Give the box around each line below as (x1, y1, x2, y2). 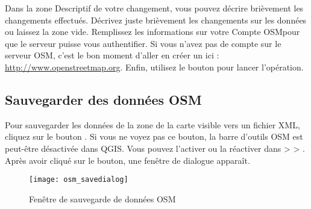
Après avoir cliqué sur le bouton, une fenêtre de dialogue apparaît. (5, 154, 250, 166)
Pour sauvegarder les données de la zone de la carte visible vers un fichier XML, (5, 118, 300, 131)
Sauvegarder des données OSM (5, 90, 202, 108)
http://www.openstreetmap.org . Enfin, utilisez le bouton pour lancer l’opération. (5, 60, 304, 73)
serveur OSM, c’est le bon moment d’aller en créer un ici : (5, 49, 219, 61)
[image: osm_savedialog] (29, 175, 128, 184)
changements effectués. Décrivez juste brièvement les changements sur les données (5, 13, 307, 26)
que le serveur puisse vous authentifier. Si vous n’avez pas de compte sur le (5, 37, 281, 49)
